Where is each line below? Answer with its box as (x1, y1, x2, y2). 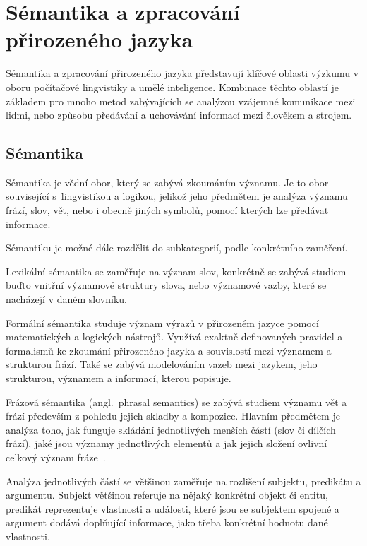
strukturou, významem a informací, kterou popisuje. (6, 371, 231, 386)
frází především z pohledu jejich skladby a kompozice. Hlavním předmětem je (6, 408, 340, 423)
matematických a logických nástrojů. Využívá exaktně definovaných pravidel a (6, 329, 343, 344)
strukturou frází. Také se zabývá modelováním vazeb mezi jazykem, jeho (6, 357, 318, 372)
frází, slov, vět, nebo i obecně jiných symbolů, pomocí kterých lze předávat (6, 203, 329, 218)
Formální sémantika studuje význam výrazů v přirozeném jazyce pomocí (6, 315, 319, 330)
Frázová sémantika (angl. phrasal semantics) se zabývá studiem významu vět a (6, 394, 347, 409)
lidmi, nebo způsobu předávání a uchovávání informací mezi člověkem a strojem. (6, 107, 352, 122)
